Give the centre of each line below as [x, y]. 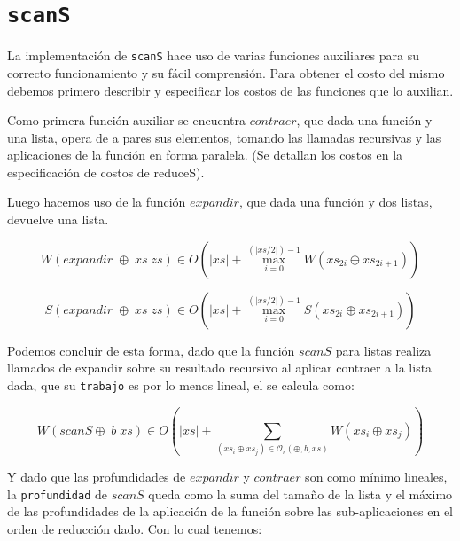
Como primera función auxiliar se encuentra [126, 120]
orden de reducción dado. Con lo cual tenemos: [135, 529]
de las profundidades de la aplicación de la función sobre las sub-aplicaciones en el [230, 511]
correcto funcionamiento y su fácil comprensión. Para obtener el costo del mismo [226, 72]
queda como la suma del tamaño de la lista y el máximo [300, 494]
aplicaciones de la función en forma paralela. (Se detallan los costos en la [205, 155]
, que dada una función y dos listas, [335, 202]
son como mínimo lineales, [376, 477]
